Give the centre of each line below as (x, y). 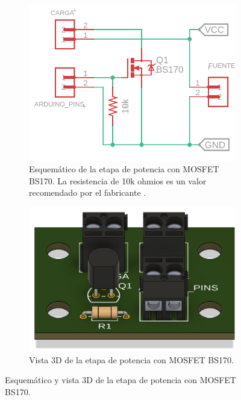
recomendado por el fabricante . (88, 192)
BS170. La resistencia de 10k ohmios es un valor (118, 180)
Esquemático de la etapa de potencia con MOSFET (124, 169)
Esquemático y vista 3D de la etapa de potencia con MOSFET (120, 380)
